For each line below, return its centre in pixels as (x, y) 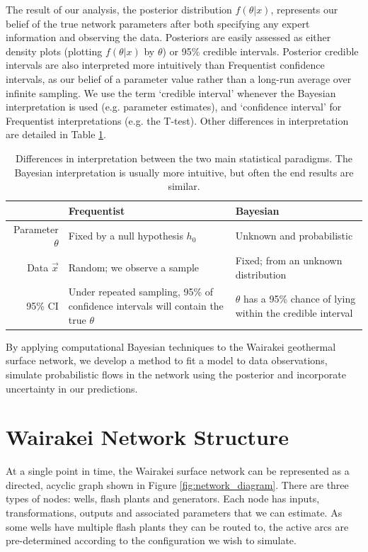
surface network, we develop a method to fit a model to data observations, (167, 360)
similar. (184, 186)
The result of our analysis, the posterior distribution (119, 9)
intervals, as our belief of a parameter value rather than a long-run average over (179, 78)
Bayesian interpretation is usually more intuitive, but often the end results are (184, 172)
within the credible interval (294, 312)
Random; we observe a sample (134, 267)
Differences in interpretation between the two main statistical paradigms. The (184, 158)
